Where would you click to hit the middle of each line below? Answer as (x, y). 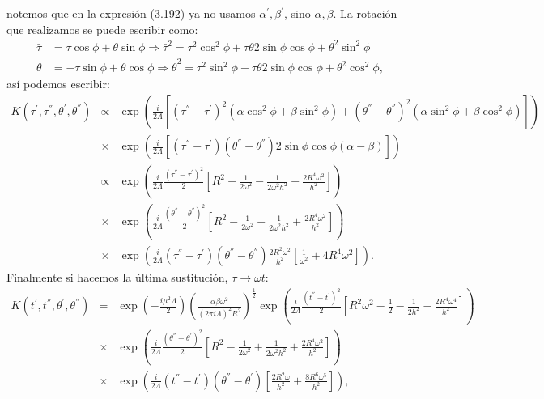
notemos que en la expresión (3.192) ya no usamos (131, 13)
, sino (297, 13)
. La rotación (365, 13)
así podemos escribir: (58, 84)
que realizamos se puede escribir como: (102, 29)
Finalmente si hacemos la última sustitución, (117, 277)
